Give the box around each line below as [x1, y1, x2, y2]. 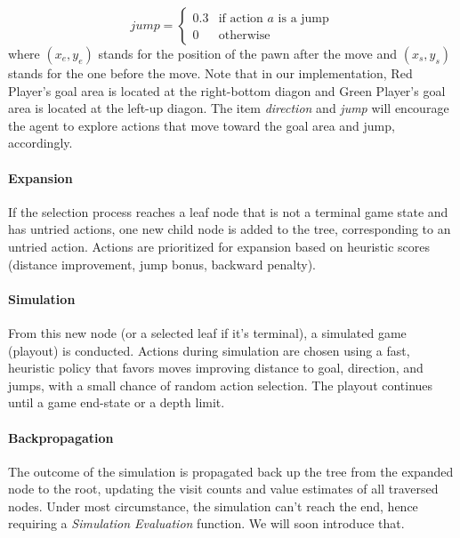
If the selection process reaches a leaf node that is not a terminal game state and [8, 202, 448, 221]
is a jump [278, 12, 329, 25]
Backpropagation [8, 428, 114, 446]
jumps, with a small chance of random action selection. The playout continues [8, 375, 433, 394]
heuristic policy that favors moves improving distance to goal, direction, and [8, 358, 424, 377]
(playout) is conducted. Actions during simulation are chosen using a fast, [8, 341, 410, 359]
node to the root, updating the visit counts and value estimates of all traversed [8, 479, 439, 498]
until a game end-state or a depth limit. [8, 393, 225, 412]
